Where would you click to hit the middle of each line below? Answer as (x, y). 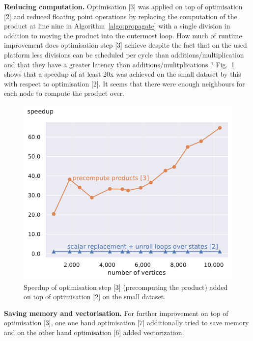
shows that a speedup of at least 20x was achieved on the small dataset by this (123, 74)
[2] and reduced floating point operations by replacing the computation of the (121, 16)
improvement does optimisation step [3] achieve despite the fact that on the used (126, 45)
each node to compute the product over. (64, 93)
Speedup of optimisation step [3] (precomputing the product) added (126, 287)
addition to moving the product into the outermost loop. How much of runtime (123, 35)
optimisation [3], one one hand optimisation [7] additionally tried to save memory (126, 323)
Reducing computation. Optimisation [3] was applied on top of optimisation (123, 6)
